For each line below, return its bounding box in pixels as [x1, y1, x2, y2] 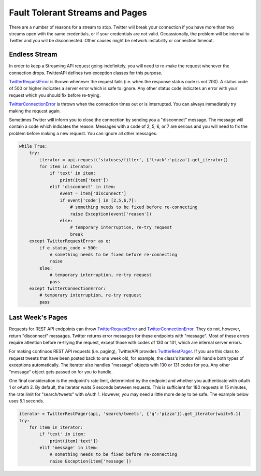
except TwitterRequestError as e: [29, 238, 111, 244]
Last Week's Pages [9, 313, 68, 322]
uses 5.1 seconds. [9, 398, 44, 404]
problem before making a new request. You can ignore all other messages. [9, 130, 158, 136]
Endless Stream [9, 50, 58, 59]
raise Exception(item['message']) [49, 458, 131, 464]
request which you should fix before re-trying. [9, 92, 101, 98]
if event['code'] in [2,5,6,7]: [59, 198, 137, 203]
